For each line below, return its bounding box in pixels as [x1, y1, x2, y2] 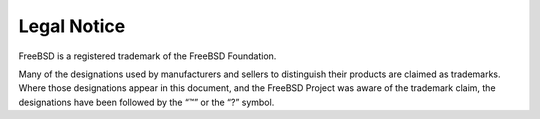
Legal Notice [18, 15, 126, 37]
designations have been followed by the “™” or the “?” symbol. [18, 96, 275, 108]
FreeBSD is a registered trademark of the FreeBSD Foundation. [18, 50, 277, 62]
